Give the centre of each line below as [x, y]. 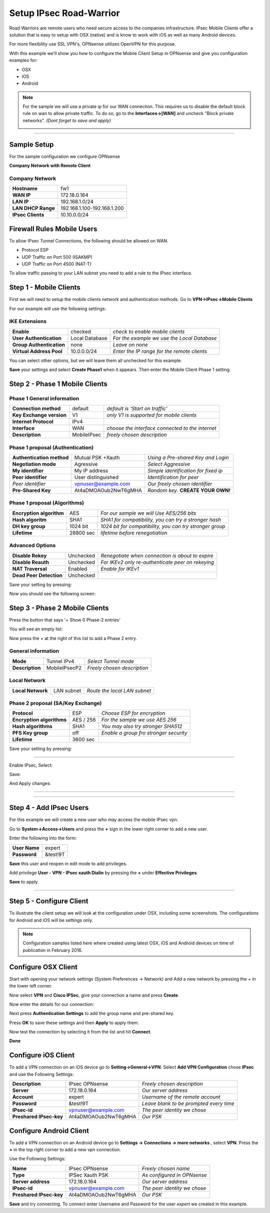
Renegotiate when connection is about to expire [157, 555]
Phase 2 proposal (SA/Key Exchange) [55, 703]
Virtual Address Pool [37, 351]
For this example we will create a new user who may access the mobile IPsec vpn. [94, 819]
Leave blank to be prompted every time [188, 1103]
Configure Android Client [49, 1131]
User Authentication [37, 338]
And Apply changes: [30, 783]
